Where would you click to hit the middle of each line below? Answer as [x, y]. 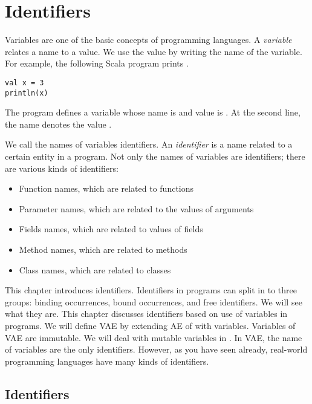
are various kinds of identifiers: [62, 168]
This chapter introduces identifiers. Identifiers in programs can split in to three [151, 290]
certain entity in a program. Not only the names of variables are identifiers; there [155, 156]
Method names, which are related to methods [103, 249]
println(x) [27, 93]
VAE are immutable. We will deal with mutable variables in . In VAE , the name [154, 337]
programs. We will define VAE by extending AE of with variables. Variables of [150, 325]
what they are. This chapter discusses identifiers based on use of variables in [146, 314]
